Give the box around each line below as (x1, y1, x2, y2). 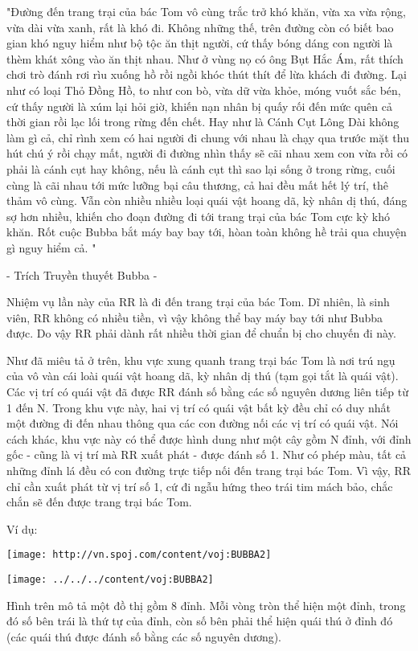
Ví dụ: (6, 520, 38, 537)
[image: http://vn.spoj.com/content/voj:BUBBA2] (6, 549, 272, 561)
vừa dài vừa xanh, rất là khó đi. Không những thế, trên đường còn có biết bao (6, 18, 394, 35)
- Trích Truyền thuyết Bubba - (6, 266, 158, 283)
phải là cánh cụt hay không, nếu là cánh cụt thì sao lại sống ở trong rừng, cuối (6, 160, 395, 177)
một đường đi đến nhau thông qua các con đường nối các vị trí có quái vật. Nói (6, 415, 399, 432)
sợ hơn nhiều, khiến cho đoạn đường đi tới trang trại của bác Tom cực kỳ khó (6, 207, 390, 224)
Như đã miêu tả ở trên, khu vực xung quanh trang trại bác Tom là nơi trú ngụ (6, 351, 395, 368)
